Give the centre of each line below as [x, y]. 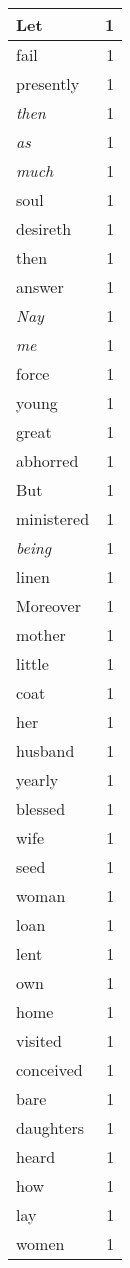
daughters [50, 1127]
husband [45, 750]
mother [41, 634]
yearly [37, 779]
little [32, 663]
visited [39, 1040]
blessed [41, 808]
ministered [53, 518]
